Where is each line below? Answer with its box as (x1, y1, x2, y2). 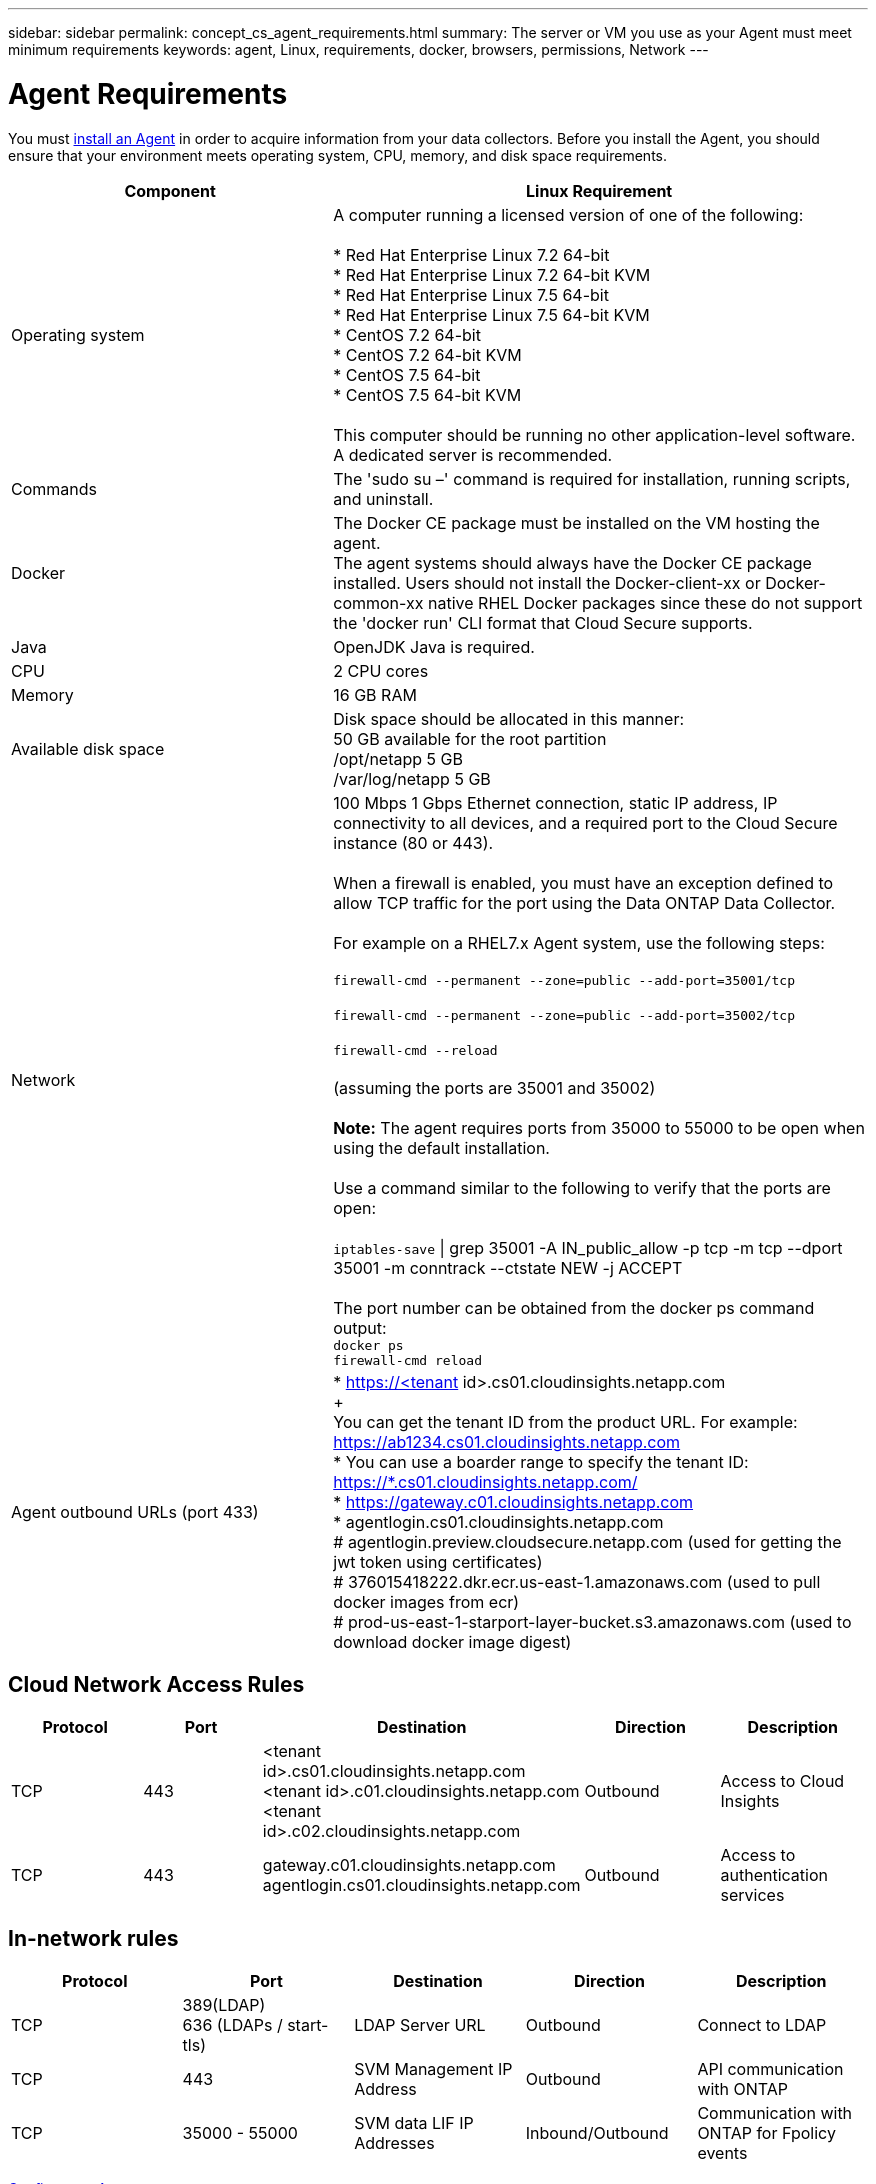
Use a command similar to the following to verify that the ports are (333, 1177, 831, 1198)
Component (124, 180, 216, 201)
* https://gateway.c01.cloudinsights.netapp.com (333, 1491, 694, 1512)
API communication (697, 2059, 844, 2080)
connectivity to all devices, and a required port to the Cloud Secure (333, 812, 838, 833)
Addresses (354, 2133, 435, 2154)
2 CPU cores (333, 660, 429, 681)
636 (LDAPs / (182, 2015, 283, 2036)
